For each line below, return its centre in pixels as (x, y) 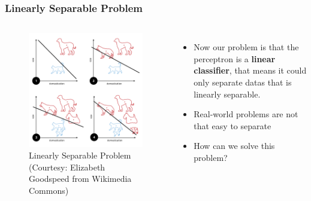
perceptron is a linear (235, 58)
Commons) (49, 191)
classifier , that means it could (250, 70)
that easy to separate (233, 125)
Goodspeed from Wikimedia (80, 179)
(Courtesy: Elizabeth (67, 167)
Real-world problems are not (246, 114)
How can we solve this (234, 146)
